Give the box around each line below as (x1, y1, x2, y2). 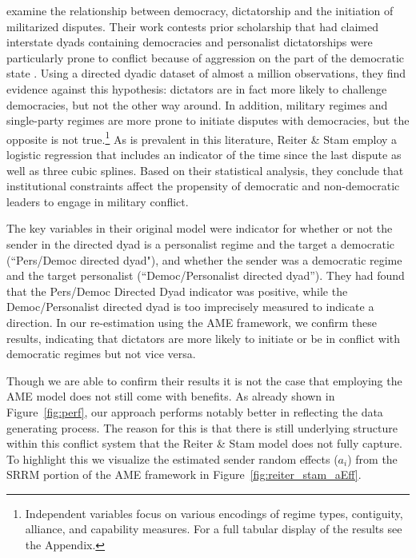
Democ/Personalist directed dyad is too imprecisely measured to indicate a (6, 298, 374, 315)
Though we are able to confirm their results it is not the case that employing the (6, 372, 402, 389)
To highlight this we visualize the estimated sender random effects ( (6, 450, 338, 467)
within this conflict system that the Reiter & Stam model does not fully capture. (6, 435, 402, 452)
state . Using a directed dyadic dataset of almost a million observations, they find (6, 65, 406, 82)
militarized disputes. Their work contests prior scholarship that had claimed (6, 18, 379, 34)
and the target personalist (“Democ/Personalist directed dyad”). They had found (6, 267, 405, 284)
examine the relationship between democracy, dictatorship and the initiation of (6, 2, 394, 18)
